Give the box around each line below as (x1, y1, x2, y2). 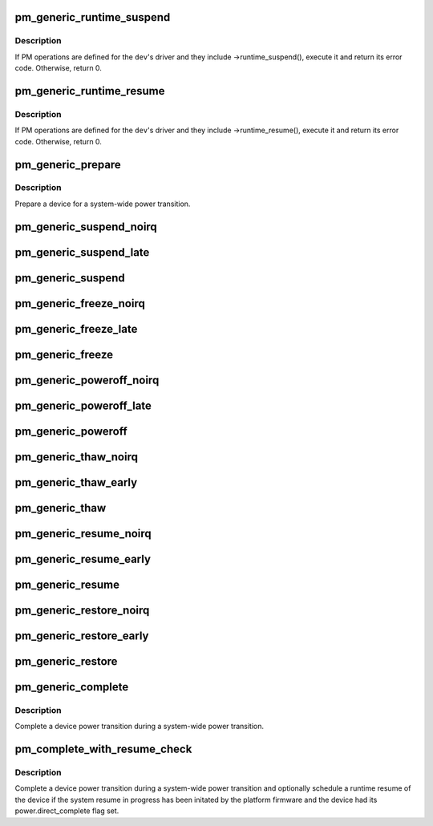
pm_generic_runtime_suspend (14, 10, 171, 24)
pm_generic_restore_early (14, 629, 149, 642)
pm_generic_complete (14, 680, 129, 694)
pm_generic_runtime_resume (14, 84, 165, 98)
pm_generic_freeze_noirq (14, 297, 146, 310)
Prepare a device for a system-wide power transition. (14, 199, 191, 209)
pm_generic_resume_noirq (14, 526, 152, 541)
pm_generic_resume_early (14, 552, 152, 565)
